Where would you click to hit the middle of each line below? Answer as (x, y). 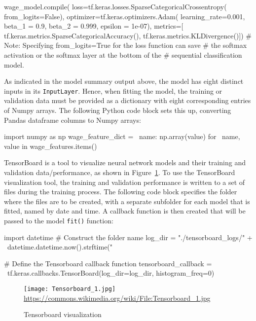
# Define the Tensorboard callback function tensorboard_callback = (108, 263)
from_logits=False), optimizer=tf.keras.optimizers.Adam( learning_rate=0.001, (125, 16)
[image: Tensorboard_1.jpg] (70, 289)
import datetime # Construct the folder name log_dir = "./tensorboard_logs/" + (128, 237)
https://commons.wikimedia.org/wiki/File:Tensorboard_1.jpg (117, 298)
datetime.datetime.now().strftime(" (60, 247)
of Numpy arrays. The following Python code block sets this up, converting (118, 110)
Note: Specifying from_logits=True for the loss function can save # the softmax (126, 45)
